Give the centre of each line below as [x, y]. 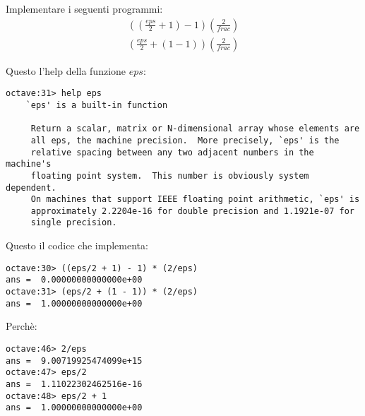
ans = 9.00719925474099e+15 [74, 361]
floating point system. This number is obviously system [170, 176]
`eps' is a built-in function [97, 105]
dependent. [31, 188]
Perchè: [22, 326]
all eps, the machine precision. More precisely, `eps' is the [185, 140]
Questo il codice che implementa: [77, 245]
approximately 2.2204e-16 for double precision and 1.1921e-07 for [192, 211]
